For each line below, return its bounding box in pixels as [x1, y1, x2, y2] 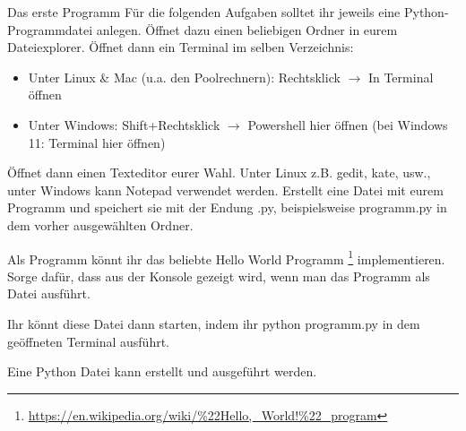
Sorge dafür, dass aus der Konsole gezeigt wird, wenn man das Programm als [7, 266, 430, 285]
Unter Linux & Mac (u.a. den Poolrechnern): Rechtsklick [28, 67, 341, 86]
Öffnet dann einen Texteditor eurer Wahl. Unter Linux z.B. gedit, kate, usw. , [7, 163, 431, 182]
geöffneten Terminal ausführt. [7, 332, 170, 350]
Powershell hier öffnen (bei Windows [247, 115, 448, 134]
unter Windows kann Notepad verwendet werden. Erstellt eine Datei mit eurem [7, 180, 444, 199]
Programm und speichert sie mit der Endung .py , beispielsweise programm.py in [7, 198, 447, 217]
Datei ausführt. [7, 284, 91, 303]
